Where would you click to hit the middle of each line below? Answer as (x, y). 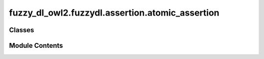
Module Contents (36, 46)
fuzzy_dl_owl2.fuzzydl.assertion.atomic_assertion (114, 13)
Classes (22, 30)
